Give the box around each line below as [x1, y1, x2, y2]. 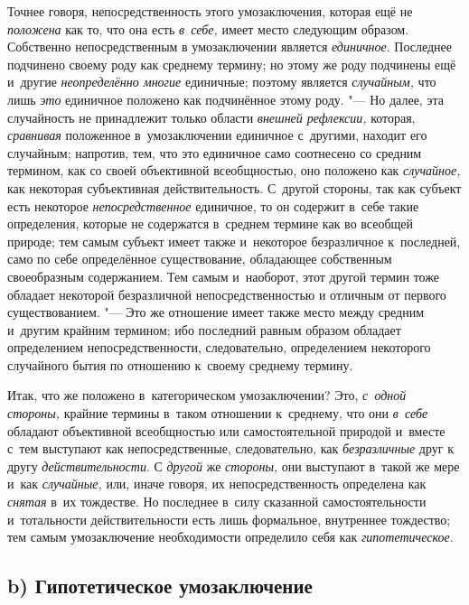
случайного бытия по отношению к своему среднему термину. [7, 355, 353, 374]
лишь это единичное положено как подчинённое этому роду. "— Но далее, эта [7, 89, 444, 108]
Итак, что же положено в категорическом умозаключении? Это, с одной [7, 386, 407, 405]
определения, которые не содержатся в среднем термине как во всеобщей [7, 214, 414, 233]
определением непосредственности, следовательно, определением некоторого [7, 338, 431, 357]
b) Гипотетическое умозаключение [7, 572, 313, 600]
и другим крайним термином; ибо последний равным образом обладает [7, 320, 401, 339]
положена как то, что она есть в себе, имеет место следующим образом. [7, 19, 409, 38]
